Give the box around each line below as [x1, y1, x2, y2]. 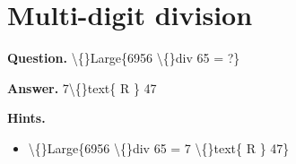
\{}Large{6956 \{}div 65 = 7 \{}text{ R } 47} [28, 138, 290, 157]
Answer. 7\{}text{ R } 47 [7, 78, 157, 97]
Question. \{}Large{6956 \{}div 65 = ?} [7, 48, 240, 67]
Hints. [7, 108, 46, 127]
